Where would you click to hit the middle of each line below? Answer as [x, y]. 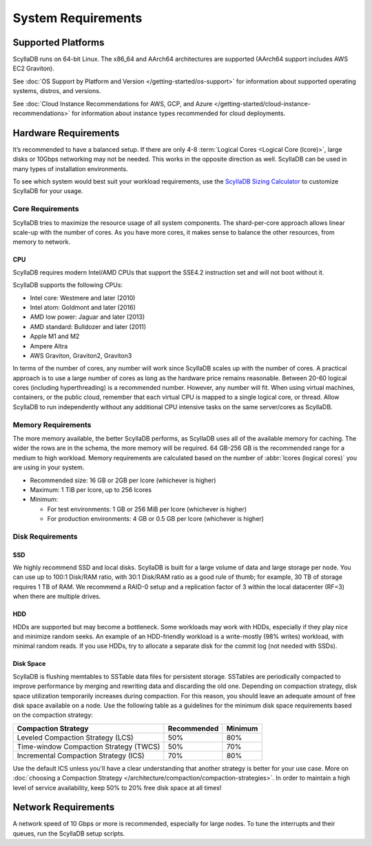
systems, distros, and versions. [57, 91]
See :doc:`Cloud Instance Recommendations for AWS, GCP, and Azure [113, 104]
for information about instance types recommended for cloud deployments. [178, 113]
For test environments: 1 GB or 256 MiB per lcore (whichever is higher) [147, 509]
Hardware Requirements [66, 133]
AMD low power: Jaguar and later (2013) [87, 317]
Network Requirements [64, 807]
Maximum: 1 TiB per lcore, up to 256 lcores [91, 489]
